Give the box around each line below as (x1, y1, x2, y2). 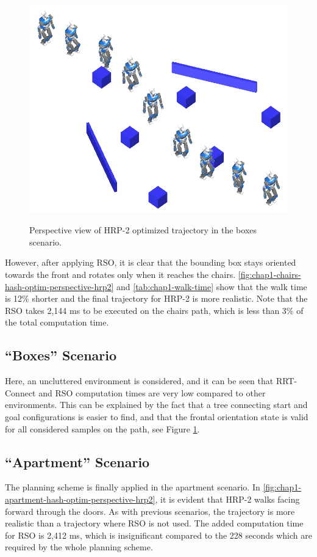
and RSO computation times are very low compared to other (38, 386, 266, 399)
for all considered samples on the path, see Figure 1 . (5, 422, 200, 435)
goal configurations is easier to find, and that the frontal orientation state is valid (5, 410, 308, 423)
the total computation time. (5, 316, 109, 329)
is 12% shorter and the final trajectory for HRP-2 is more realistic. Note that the (5, 292, 308, 305)
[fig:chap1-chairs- (238, 268, 301, 281)
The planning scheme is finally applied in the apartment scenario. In (5, 481, 260, 493)
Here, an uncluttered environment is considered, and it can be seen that (5, 374, 274, 387)
